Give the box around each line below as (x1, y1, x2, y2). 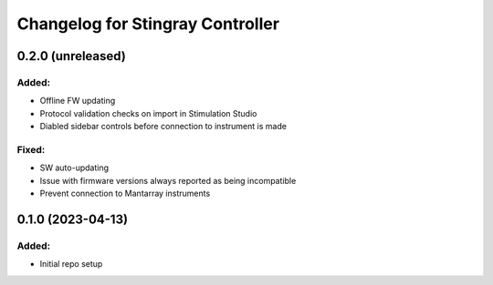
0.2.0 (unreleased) (16, 48, 127, 64)
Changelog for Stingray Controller (16, 14, 280, 34)
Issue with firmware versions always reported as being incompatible (39, 175, 297, 186)
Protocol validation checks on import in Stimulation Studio (39, 107, 257, 118)
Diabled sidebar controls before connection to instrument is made (39, 121, 288, 132)
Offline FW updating (39, 96, 116, 107)
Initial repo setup (39, 259, 103, 270)
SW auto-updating (39, 162, 110, 173)
